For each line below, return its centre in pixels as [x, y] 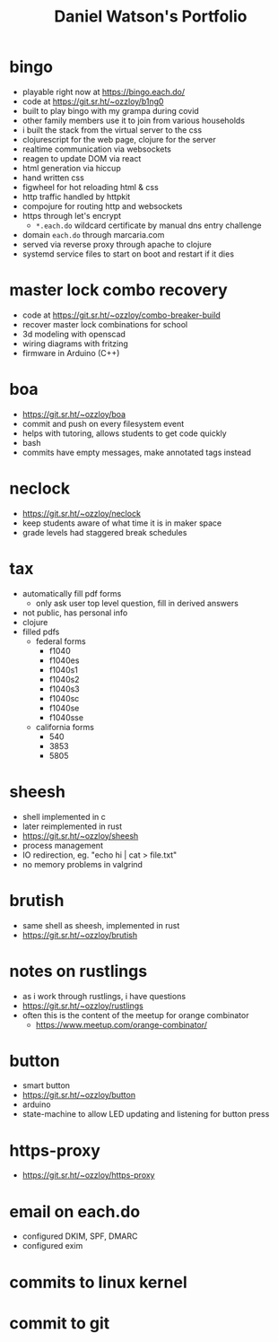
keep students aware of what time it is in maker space [122, 523]
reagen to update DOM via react [82, 158]
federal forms [61, 641]
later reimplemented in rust [72, 826]
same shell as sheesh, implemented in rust [101, 925]
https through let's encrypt [72, 215]
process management [62, 845]
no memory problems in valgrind [83, 864]
